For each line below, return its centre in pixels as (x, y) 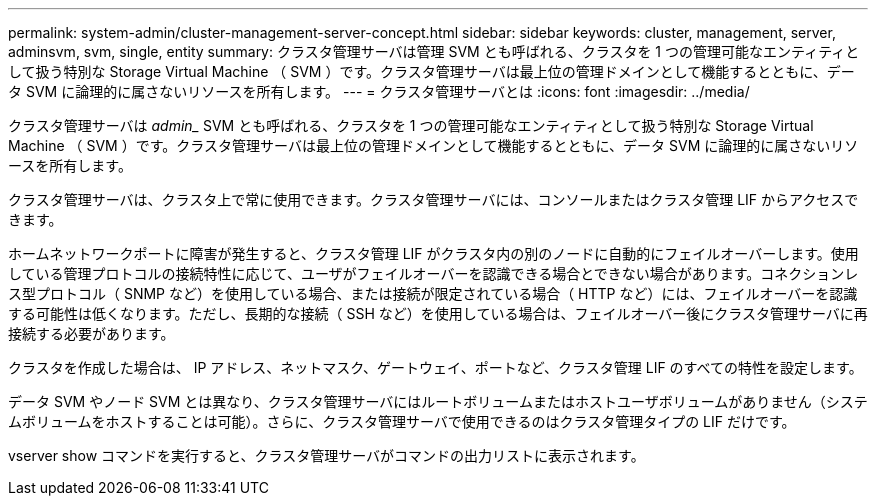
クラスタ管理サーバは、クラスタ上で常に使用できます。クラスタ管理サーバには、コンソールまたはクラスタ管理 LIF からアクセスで (433, 199)
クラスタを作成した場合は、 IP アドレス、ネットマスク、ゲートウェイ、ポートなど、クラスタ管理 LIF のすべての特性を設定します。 (435, 367)
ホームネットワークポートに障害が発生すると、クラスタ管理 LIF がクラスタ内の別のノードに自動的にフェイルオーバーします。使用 (433, 253)
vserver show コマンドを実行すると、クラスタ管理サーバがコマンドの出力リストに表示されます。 (326, 455)
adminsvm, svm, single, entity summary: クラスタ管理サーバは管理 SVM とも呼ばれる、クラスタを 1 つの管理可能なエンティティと (434, 51)
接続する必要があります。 (91, 333)
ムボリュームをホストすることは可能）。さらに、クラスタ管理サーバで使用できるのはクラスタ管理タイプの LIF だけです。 (402, 421)
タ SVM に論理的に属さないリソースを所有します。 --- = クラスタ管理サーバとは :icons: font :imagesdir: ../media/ (379, 91)
